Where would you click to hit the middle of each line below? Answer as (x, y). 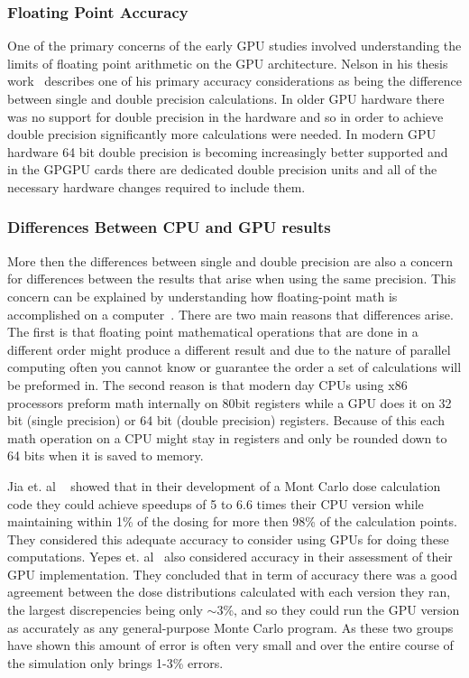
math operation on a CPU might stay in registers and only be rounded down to (227, 437)
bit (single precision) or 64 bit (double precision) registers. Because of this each (226, 420)
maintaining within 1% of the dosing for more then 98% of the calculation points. (232, 521)
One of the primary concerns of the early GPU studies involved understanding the (234, 46)
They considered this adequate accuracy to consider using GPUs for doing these (228, 539)
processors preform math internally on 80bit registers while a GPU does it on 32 (230, 402)
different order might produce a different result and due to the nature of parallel (229, 349)
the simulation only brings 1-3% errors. (115, 662)
